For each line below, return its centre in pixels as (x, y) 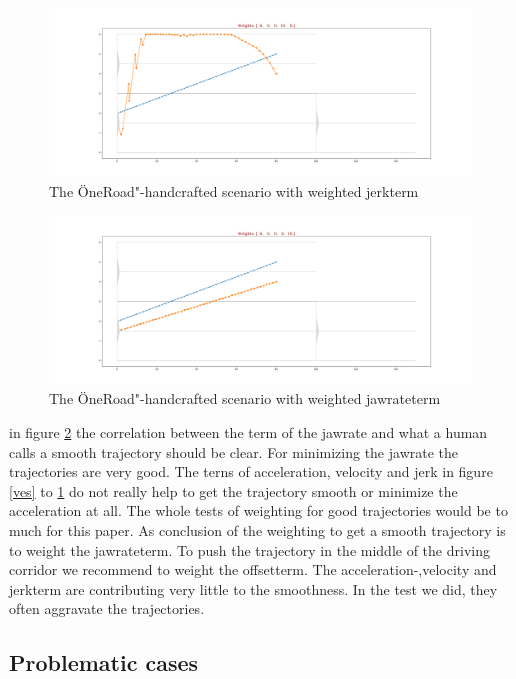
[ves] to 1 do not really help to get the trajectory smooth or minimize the (233, 490)
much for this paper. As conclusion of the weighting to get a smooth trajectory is (257, 530)
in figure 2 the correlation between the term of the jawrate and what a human (248, 432)
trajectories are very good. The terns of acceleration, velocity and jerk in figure (251, 471)
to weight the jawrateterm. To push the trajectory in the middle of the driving (249, 549)
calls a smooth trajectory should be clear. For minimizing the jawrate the (234, 451)
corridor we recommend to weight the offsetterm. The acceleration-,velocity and (253, 569)
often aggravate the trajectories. (107, 608)
